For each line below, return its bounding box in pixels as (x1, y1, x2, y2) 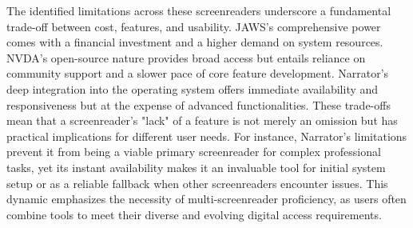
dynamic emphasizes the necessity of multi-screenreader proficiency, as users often (6, 190, 407, 207)
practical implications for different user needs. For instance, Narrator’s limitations (6, 127, 407, 144)
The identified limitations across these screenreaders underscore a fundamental (6, 2, 391, 18)
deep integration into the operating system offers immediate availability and (6, 80, 379, 97)
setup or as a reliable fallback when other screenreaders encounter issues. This (6, 174, 388, 191)
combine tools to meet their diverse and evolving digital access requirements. (6, 206, 382, 222)
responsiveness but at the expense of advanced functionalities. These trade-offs (6, 96, 391, 113)
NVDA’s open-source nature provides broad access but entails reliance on (6, 49, 366, 66)
